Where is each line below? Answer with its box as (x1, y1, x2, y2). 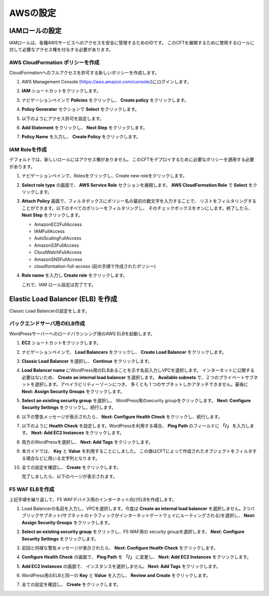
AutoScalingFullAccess (34, 235, 82, 241)
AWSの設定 (9, 7, 57, 18)
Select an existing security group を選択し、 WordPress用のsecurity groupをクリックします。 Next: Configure (21, 397, 251, 403)
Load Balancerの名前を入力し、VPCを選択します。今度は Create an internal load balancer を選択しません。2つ (21, 505, 251, 512)
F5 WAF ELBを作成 (9, 486, 55, 493)
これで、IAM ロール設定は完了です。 (21, 281, 96, 287)
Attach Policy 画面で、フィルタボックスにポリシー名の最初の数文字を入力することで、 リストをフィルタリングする (21, 198, 257, 204)
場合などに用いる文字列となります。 (25, 455, 100, 461)
